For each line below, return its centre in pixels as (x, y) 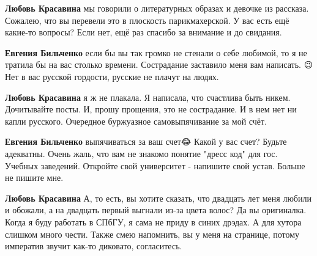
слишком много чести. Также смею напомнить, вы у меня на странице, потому (152, 234)
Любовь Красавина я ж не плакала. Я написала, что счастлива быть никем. (148, 97)
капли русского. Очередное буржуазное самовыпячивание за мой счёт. (136, 121)
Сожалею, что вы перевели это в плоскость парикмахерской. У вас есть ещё (147, 20)
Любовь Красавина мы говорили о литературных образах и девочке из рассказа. (157, 8)
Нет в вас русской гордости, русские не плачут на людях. (112, 76)
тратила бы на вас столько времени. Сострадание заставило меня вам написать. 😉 (159, 64)
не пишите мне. (34, 177)
